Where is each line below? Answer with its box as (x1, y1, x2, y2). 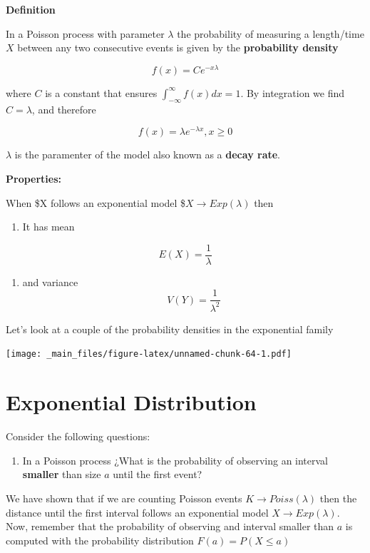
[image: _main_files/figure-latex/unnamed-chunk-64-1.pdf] (6, 349, 292, 360)
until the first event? (113, 467, 202, 482)
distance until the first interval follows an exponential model (6, 504, 269, 519)
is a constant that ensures (45, 85, 158, 100)
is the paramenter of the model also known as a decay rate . (14, 147, 281, 162)
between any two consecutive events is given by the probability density (17, 40, 339, 55)
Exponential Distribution (6, 387, 257, 417)
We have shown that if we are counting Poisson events (6, 490, 242, 505)
